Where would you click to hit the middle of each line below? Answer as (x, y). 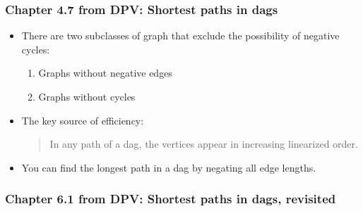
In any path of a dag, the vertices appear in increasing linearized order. (204, 144)
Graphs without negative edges (105, 73)
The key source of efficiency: (83, 120)
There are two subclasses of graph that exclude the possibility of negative (180, 36)
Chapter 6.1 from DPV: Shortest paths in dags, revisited (171, 199)
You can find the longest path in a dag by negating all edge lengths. (169, 167)
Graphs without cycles (87, 96)
